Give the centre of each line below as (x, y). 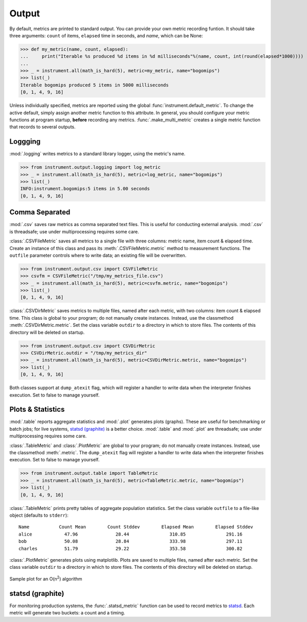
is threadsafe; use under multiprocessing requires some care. (74, 231)
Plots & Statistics (37, 409)
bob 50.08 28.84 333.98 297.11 (130, 541)
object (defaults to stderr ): (39, 515)
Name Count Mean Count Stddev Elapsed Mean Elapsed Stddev (136, 527)
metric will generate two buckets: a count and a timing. (67, 613)
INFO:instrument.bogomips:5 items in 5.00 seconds (85, 189)
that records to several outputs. (43, 127)
